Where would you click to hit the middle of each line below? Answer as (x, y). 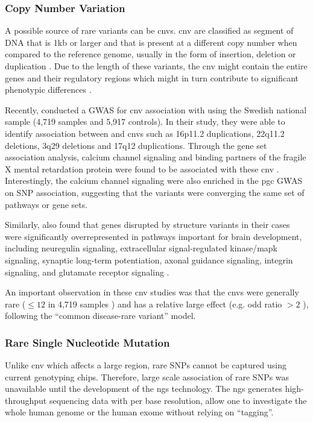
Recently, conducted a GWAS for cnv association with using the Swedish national (156, 109)
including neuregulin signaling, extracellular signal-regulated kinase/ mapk (141, 248)
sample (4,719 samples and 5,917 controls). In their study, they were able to (145, 121)
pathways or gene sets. (46, 204)
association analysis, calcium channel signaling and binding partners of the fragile (156, 157)
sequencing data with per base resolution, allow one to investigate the (178, 400)
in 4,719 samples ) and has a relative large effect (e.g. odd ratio (165, 304)
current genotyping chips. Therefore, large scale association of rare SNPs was (147, 376)
